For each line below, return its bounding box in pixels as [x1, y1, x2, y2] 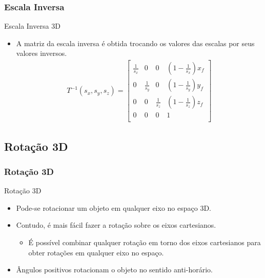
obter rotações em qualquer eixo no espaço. [28, 247, 164, 257]
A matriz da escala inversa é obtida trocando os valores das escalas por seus [16, 37, 255, 48]
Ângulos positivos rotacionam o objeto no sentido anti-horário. [16, 264, 213, 275]
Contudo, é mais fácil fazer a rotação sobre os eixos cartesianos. [16, 220, 216, 230]
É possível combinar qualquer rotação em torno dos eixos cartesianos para [28, 236, 261, 247]
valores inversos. [16, 48, 67, 58]
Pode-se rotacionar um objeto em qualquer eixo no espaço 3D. [16, 202, 211, 213]
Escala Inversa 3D [4, 21, 60, 31]
